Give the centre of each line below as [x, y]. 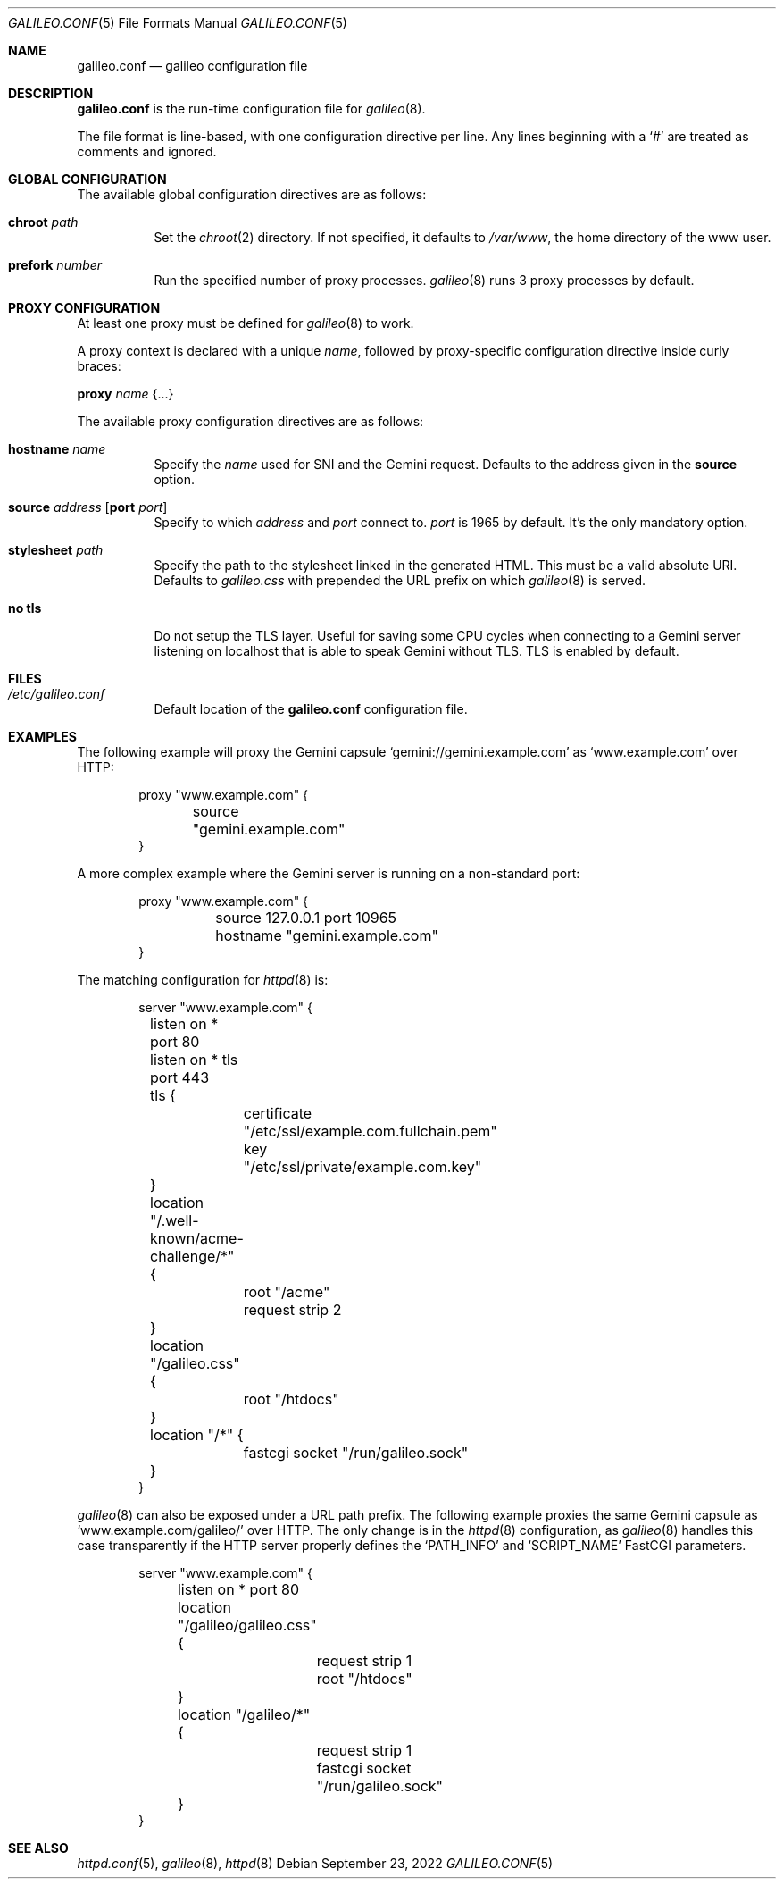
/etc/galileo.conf [57, 694]
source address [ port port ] [88, 507]
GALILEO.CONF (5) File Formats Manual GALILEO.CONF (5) [178, 23]
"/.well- [175, 1220]
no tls [25, 608]
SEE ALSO [38, 1848]
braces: [99, 366]
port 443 [180, 1077]
